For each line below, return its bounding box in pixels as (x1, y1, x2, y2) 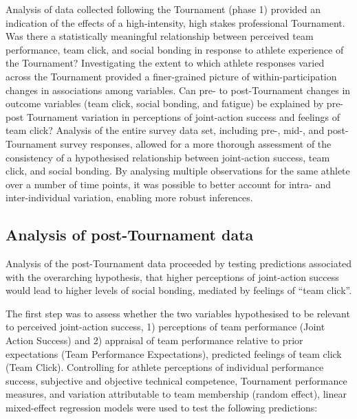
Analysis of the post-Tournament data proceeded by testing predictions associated (6, 256, 352, 271)
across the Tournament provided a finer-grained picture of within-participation (6, 69, 337, 83)
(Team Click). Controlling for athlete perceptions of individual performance (6, 360, 324, 374)
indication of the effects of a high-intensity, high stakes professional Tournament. (6, 15, 345, 30)
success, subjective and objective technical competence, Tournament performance (6, 373, 347, 387)
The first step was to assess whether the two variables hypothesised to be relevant (6, 306, 350, 320)
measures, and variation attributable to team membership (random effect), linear (6, 387, 347, 401)
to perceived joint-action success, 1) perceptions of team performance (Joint (6, 319, 325, 334)
